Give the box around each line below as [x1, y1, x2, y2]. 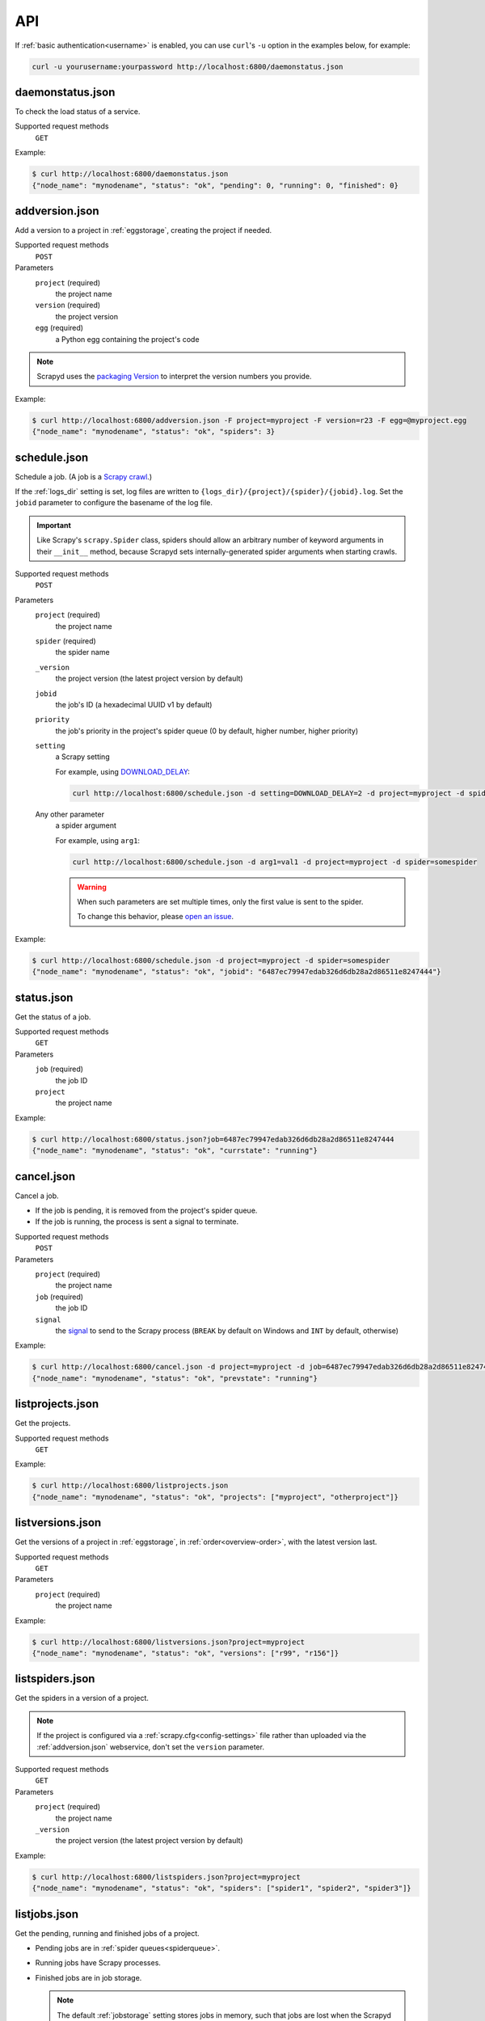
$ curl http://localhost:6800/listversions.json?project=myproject [32, 1637, 306, 1647]
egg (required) [35, 323, 84, 333]
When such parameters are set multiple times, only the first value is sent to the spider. [77, 897, 364, 906]
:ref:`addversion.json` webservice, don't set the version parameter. [36, 1742, 264, 1752]
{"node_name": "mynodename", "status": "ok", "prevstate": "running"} [32, 1373, 318, 1382]
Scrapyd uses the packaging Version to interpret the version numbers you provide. [36, 372, 312, 382]
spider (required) [35, 635, 96, 646]
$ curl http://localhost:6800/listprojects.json [32, 1481, 229, 1491]
